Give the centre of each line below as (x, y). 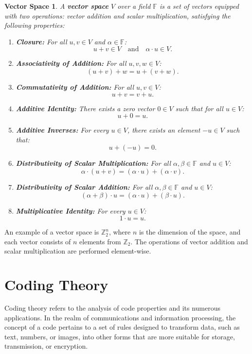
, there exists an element (164, 130)
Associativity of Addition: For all (71, 63)
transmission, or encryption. (46, 346)
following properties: (35, 25)
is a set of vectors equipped (199, 6)
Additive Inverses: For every (62, 130)
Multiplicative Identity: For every (71, 210)
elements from (100, 241)
